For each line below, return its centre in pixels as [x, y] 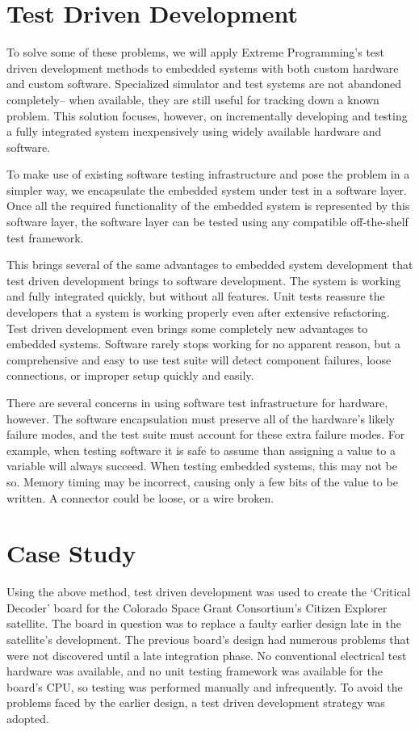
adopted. [28, 719]
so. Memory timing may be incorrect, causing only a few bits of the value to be [202, 481]
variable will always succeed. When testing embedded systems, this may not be [202, 466]
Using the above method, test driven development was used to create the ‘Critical [209, 592]
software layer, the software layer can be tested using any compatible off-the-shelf [207, 222]
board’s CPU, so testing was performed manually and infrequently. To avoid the [205, 686]
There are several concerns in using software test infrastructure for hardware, [197, 402]
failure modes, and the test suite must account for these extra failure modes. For [206, 434]
